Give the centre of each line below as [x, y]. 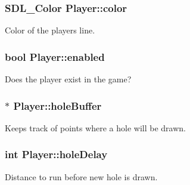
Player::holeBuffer [57, 105]
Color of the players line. [50, 30]
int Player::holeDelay [56, 154]
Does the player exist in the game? [68, 79]
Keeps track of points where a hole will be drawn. [95, 127]
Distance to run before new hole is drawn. [81, 176]
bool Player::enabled [55, 56]
